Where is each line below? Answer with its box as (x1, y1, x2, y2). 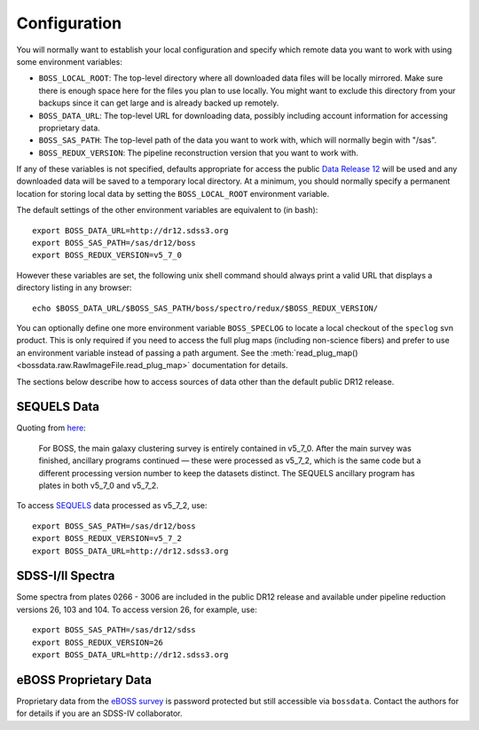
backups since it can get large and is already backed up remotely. (38, 98, 279, 108)
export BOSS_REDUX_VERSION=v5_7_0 (32, 250, 182, 261)
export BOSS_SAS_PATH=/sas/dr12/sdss (32, 625, 197, 635)
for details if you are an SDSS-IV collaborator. (16, 708, 183, 718)
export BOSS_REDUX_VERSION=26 (32, 637, 164, 648)
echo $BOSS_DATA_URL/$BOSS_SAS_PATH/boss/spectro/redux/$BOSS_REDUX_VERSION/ (32, 302, 379, 313)
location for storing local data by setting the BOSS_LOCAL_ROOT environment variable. (16, 188, 330, 199)
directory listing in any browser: (16, 282, 132, 293)
